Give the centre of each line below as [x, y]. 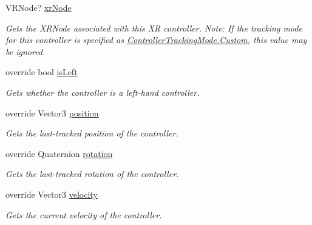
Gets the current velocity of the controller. [84, 214]
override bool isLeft [42, 72]
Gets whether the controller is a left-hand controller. [103, 92]
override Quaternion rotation [59, 153]
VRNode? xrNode [39, 7]
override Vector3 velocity [52, 194]
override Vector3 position [52, 112]
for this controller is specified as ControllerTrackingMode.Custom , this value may [156, 40]
